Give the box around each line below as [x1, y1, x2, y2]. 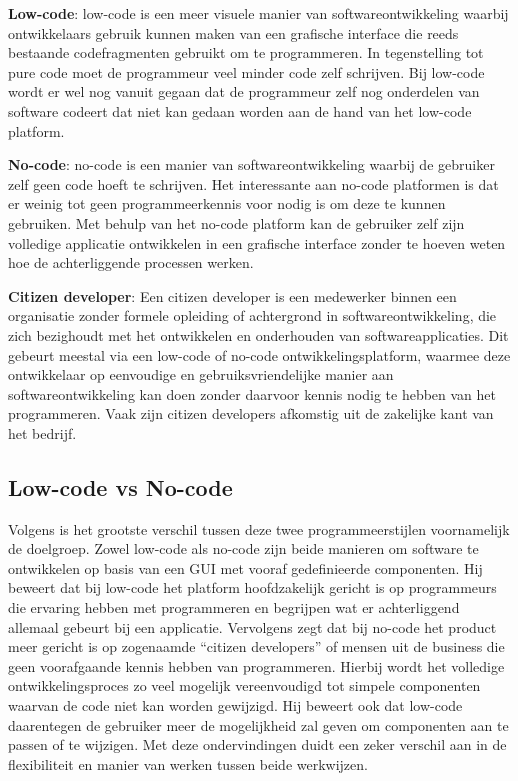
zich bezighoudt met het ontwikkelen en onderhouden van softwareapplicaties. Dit [8, 324, 509, 345]
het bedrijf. [8, 422, 77, 443]
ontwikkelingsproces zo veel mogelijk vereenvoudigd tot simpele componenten [8, 675, 481, 696]
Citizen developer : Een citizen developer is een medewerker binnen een [8, 285, 457, 306]
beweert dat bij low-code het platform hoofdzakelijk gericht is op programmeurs [8, 577, 497, 598]
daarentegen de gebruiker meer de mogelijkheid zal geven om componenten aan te [8, 714, 509, 735]
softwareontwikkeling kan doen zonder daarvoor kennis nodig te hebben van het [8, 383, 497, 404]
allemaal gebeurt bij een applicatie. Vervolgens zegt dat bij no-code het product [8, 616, 497, 637]
